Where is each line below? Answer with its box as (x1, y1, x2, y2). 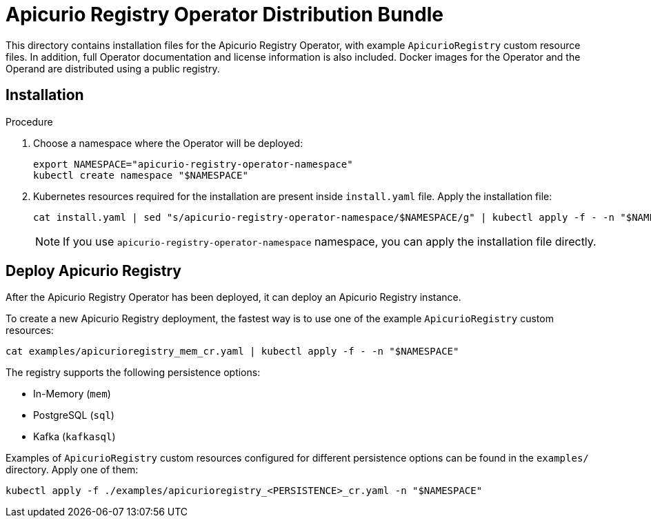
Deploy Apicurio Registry (6, 262, 181, 280)
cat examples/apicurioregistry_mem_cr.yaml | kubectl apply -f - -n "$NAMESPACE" (6, 346, 459, 357)
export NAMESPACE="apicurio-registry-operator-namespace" (33, 158, 353, 170)
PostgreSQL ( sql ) (33, 409, 114, 422)
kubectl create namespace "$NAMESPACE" (33, 169, 248, 181)
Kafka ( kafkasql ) (33, 431, 116, 443)
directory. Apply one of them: (6, 464, 139, 476)
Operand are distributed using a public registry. (6, 62, 220, 75)
